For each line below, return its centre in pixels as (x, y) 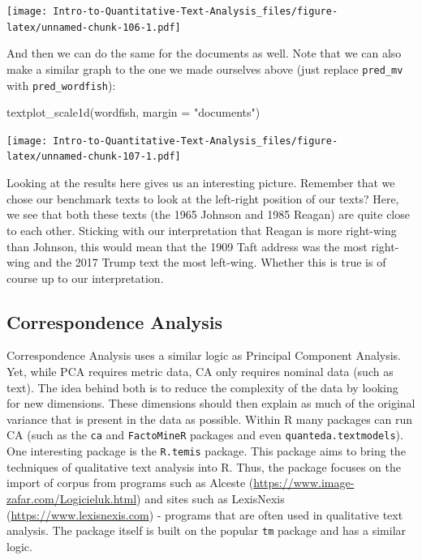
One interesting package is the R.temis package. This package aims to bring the (206, 451)
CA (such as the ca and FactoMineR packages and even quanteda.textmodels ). (205, 435)
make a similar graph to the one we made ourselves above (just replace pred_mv (205, 68)
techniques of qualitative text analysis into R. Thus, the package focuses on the (204, 466)
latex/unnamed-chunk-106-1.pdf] (94, 27)
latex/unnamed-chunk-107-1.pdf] (94, 157)
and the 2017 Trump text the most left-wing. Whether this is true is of (210, 262)
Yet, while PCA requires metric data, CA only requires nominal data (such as (200, 372)
